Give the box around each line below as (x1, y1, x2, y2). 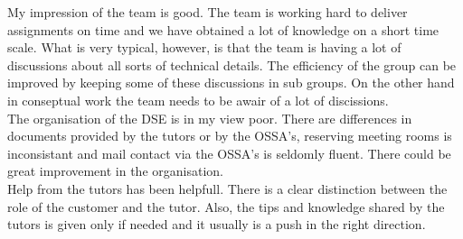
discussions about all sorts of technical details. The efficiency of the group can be (7, 55, 457, 74)
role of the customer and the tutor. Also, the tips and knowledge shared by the (7, 197, 445, 216)
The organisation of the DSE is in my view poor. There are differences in (7, 108, 412, 127)
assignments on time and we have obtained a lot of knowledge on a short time (7, 20, 439, 39)
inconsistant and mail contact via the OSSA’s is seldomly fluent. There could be (7, 143, 451, 162)
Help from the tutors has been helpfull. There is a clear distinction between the (7, 179, 448, 198)
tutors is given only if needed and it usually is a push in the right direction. (7, 215, 426, 234)
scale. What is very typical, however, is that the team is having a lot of (7, 38, 402, 57)
